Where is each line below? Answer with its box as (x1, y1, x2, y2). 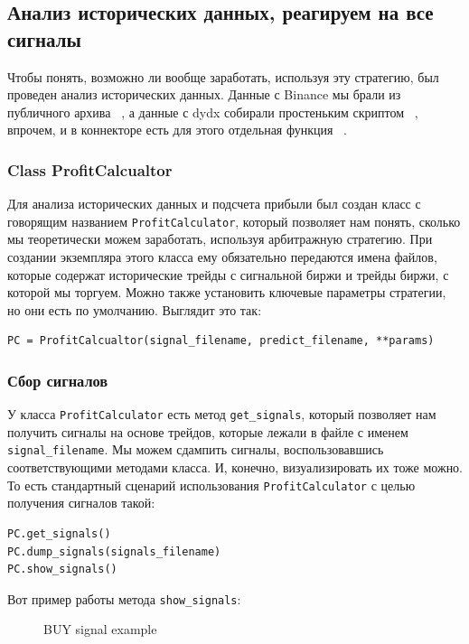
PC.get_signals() (7, 527, 111, 540)
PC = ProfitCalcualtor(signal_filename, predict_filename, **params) (7, 334, 435, 348)
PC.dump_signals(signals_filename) (7, 545, 221, 558)
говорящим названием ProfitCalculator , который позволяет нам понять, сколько (7, 211, 461, 230)
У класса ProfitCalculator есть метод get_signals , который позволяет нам (7, 405, 436, 424)
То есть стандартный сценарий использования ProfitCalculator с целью (7, 475, 416, 494)
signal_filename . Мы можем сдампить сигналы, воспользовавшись (7, 440, 384, 459)
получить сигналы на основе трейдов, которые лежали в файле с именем (7, 422, 408, 441)
